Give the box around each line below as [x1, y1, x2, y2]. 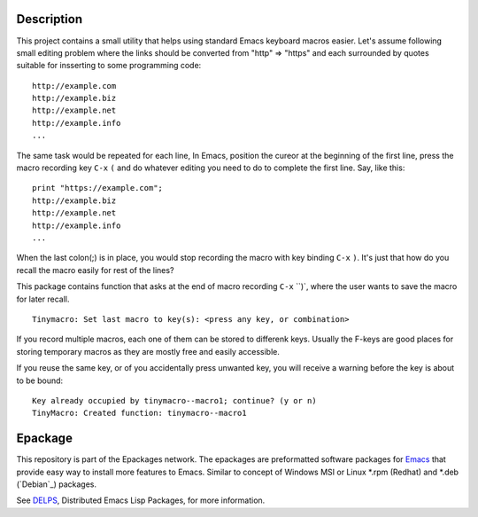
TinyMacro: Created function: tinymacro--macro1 [32, 408, 247, 419]
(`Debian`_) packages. [16, 479, 97, 490]
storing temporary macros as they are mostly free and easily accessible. [16, 346, 281, 356]
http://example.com [32, 81, 117, 90]
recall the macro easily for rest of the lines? [16, 264, 174, 275]
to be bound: [16, 375, 64, 386]
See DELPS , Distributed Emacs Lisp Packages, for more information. [16, 495, 266, 505]
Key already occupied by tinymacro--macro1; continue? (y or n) [32, 396, 318, 405]
